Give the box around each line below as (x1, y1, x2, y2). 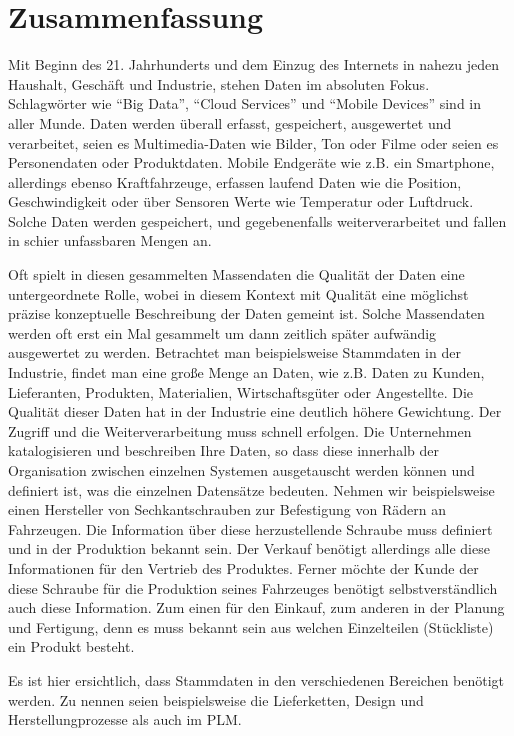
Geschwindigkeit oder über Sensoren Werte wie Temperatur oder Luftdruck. (8, 191, 474, 212)
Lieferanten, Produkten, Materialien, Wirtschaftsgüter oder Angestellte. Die (8, 381, 474, 402)
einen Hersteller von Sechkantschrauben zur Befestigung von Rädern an (8, 499, 446, 520)
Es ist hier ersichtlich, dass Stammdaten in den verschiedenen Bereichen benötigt (8, 669, 505, 690)
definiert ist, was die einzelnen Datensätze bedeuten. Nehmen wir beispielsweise (8, 479, 495, 500)
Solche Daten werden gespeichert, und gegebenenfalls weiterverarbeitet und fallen (8, 210, 507, 231)
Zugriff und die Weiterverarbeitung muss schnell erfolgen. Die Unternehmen (8, 420, 472, 441)
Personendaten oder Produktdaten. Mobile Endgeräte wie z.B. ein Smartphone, (8, 152, 495, 173)
